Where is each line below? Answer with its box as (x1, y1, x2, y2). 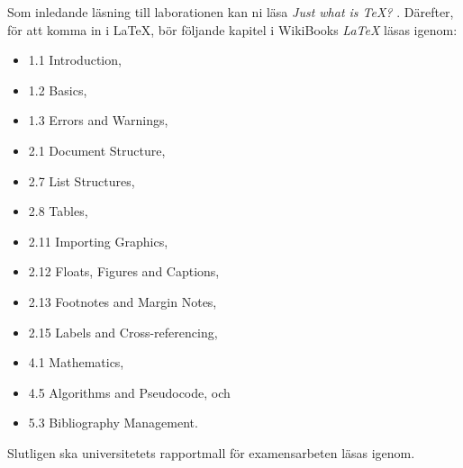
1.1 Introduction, (28, 50, 122, 69)
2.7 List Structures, (28, 171, 135, 190)
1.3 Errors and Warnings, (28, 111, 168, 130)
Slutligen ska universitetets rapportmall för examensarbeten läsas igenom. (7, 443, 415, 462)
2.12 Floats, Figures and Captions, (28, 262, 220, 281)
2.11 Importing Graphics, (28, 231, 168, 250)
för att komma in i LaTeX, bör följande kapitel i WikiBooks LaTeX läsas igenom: (7, 20, 458, 39)
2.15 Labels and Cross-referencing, (28, 322, 218, 341)
